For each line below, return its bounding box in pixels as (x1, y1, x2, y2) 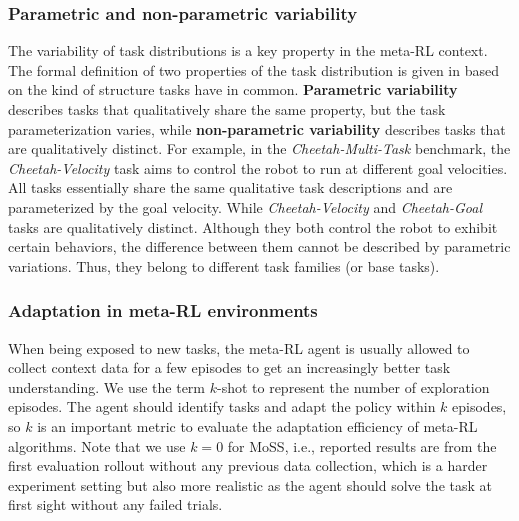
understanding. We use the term (8, 376, 206, 397)
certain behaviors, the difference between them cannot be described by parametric (8, 236, 511, 257)
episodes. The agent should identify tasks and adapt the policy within (8, 396, 436, 417)
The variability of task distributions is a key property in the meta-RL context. (8, 40, 488, 61)
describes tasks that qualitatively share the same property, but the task (8, 99, 446, 119)
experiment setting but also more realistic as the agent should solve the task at (8, 474, 492, 495)
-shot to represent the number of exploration (216, 376, 490, 397)
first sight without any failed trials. (8, 494, 223, 515)
